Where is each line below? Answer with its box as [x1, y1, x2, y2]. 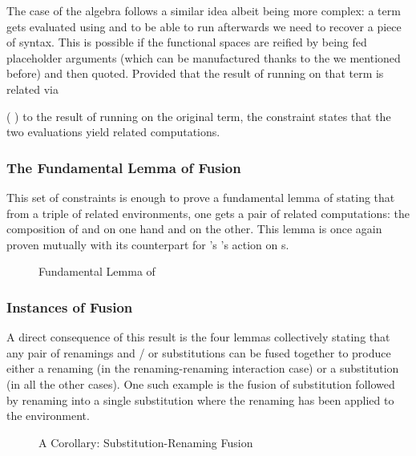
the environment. [6, 407, 90, 424]
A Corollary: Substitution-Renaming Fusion [38, 434, 253, 450]
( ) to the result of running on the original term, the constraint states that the [6, 107, 391, 124]
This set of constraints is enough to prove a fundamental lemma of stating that [6, 188, 395, 205]
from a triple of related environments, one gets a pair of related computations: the [6, 204, 410, 221]
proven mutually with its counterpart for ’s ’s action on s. [6, 236, 289, 252]
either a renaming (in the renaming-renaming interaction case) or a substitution [6, 360, 399, 377]
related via [6, 80, 59, 97]
